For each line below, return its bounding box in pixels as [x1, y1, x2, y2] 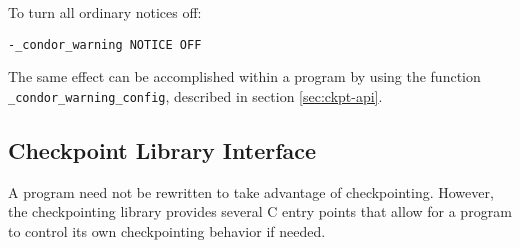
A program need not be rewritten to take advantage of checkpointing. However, [8, 181, 494, 202]
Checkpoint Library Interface [8, 134, 317, 165]
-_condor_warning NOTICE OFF [8, 37, 202, 52]
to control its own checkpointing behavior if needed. [8, 220, 326, 241]
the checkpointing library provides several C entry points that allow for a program [8, 201, 512, 222]
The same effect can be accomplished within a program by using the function [8, 66, 481, 87]
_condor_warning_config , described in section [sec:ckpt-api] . [8, 85, 383, 106]
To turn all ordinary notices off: [8, 2, 202, 22]
